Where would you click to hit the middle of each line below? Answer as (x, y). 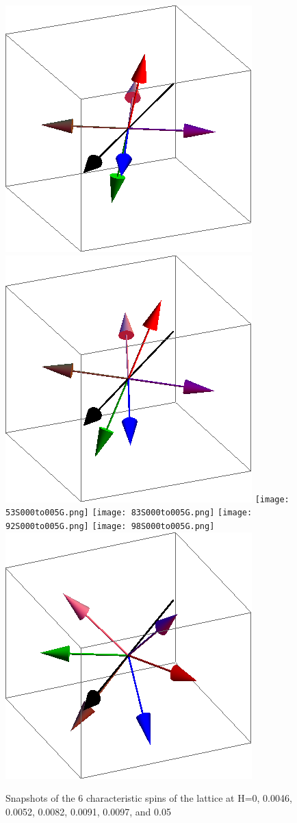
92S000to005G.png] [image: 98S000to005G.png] (110, 526)
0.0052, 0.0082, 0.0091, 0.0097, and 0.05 (88, 811)
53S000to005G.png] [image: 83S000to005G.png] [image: (129, 513)
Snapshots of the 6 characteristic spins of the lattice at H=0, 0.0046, (149, 798)
